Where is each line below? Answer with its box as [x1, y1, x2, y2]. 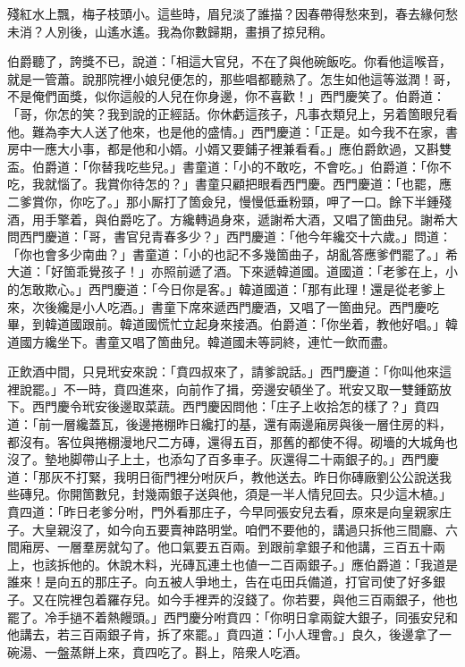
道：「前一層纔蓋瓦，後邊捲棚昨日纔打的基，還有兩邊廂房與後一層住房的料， [7, 415, 452, 434]
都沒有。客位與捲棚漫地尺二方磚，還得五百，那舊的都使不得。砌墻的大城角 [7, 432, 445, 451]
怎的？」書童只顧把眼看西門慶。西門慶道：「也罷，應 [144, 174, 452, 193]
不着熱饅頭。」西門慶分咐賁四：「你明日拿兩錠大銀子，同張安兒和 [81, 607, 458, 626]
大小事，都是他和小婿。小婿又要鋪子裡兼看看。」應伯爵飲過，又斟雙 [56, 139, 452, 158]
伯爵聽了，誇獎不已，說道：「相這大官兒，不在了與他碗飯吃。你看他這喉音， [7, 52, 452, 71]
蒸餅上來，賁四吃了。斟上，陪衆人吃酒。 [69, 642, 308, 661]
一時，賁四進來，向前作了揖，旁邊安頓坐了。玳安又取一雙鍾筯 [75, 379, 439, 398]
